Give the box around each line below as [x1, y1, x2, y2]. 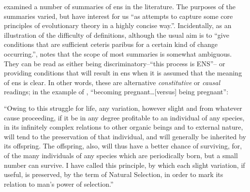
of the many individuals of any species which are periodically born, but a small [4, 150, 238, 160]
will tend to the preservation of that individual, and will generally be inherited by [4, 131, 246, 141]
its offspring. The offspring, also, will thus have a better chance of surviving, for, [4, 141, 242, 151]
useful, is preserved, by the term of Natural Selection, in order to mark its [4, 169, 223, 179]
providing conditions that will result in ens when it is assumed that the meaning [4, 68, 242, 78]
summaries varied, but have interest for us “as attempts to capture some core [4, 11, 233, 21]
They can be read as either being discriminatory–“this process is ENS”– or [4, 58, 225, 68]
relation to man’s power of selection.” [4, 178, 114, 189]
